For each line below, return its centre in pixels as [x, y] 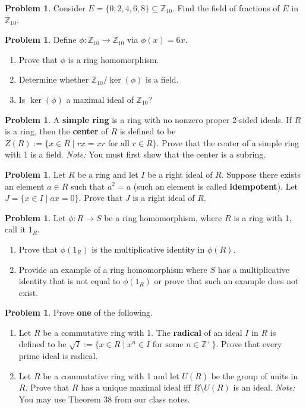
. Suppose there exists [261, 174]
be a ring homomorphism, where [163, 217]
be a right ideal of [180, 174]
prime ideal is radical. [58, 356]
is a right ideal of [164, 198]
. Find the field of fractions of [226, 8]
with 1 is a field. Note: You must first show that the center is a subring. [135, 154]
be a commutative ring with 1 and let [111, 375]
